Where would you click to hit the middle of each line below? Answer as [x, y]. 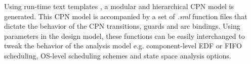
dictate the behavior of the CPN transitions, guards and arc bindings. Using [122, 26]
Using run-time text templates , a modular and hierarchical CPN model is [119, 6]
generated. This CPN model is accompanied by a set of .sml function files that [126, 16]
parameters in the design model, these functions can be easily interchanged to [124, 36]
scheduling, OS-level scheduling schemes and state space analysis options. [118, 55]
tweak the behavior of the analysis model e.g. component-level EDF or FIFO [123, 46]
